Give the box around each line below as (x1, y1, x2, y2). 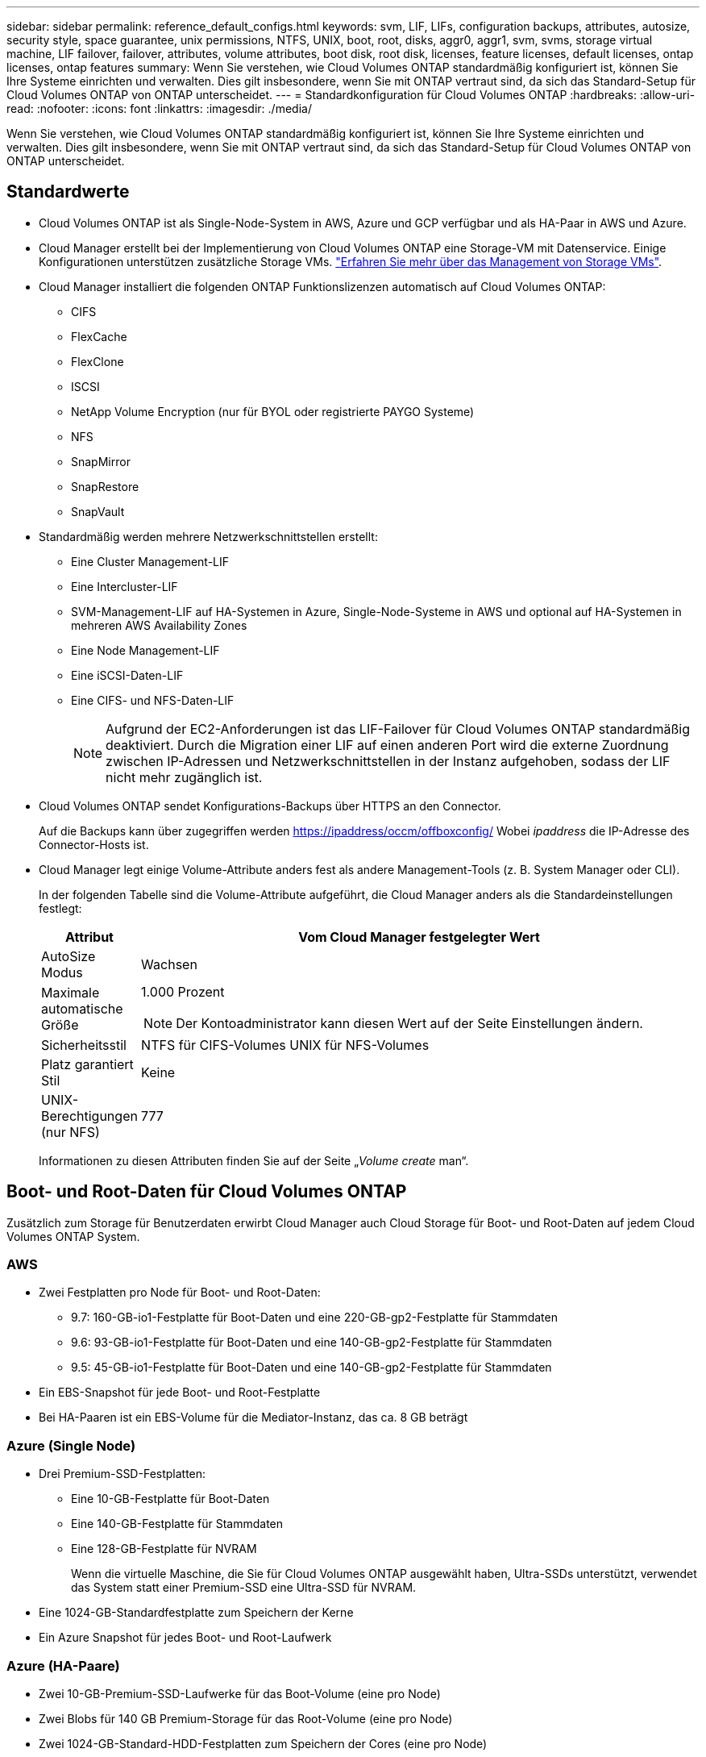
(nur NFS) (41, 1123, 100, 1140)
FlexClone (71, 354, 124, 368)
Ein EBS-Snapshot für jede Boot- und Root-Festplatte (39, 1385, 321, 1400)
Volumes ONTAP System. (6, 1229, 140, 1243)
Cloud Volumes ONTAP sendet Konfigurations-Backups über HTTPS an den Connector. (39, 798, 501, 813)
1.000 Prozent (141, 983, 225, 1000)
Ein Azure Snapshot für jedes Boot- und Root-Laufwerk (39, 1630, 332, 1645)
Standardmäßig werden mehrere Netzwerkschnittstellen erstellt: (39, 529, 378, 543)
